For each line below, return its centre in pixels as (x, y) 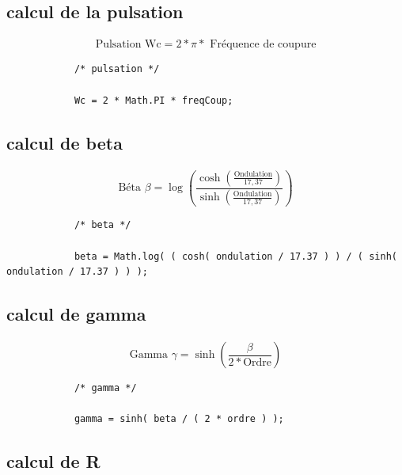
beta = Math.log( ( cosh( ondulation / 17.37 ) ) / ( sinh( (235, 256)
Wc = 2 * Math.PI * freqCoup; (154, 100)
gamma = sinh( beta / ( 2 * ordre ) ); (179, 419)
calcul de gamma (76, 314)
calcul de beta (64, 142)
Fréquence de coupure (263, 45)
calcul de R (53, 461)
